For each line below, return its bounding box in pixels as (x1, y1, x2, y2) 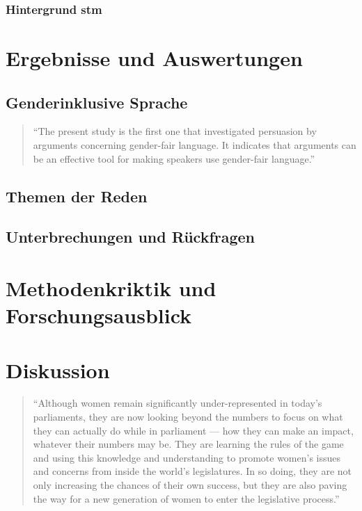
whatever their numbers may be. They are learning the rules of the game (33, 437, 344, 451)
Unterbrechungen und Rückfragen (6, 226, 255, 248)
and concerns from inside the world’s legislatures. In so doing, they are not (33, 464, 352, 478)
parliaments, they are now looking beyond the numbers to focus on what (33, 409, 343, 424)
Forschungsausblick (6, 301, 192, 330)
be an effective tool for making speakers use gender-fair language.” (33, 151, 315, 165)
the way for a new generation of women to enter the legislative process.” (33, 491, 340, 505)
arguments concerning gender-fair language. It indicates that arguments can (33, 138, 356, 152)
